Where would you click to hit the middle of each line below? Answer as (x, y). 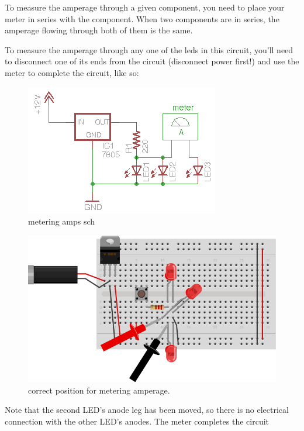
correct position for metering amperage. (99, 390)
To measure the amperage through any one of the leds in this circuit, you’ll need (149, 49)
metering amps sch (62, 221)
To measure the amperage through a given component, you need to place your (145, 7)
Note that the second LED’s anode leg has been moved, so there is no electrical (147, 410)
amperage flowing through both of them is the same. (99, 30)
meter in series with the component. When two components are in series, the (142, 18)
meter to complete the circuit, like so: (72, 72)
